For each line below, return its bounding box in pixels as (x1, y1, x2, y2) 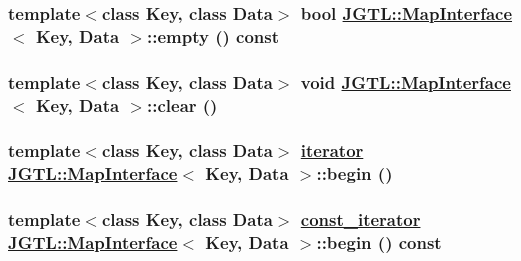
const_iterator (300, 207, 421, 232)
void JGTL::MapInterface (300, 69, 511, 94)
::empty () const (147, 23, 280, 48)
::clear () (147, 92, 218, 117)
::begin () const (316, 230, 442, 255)
